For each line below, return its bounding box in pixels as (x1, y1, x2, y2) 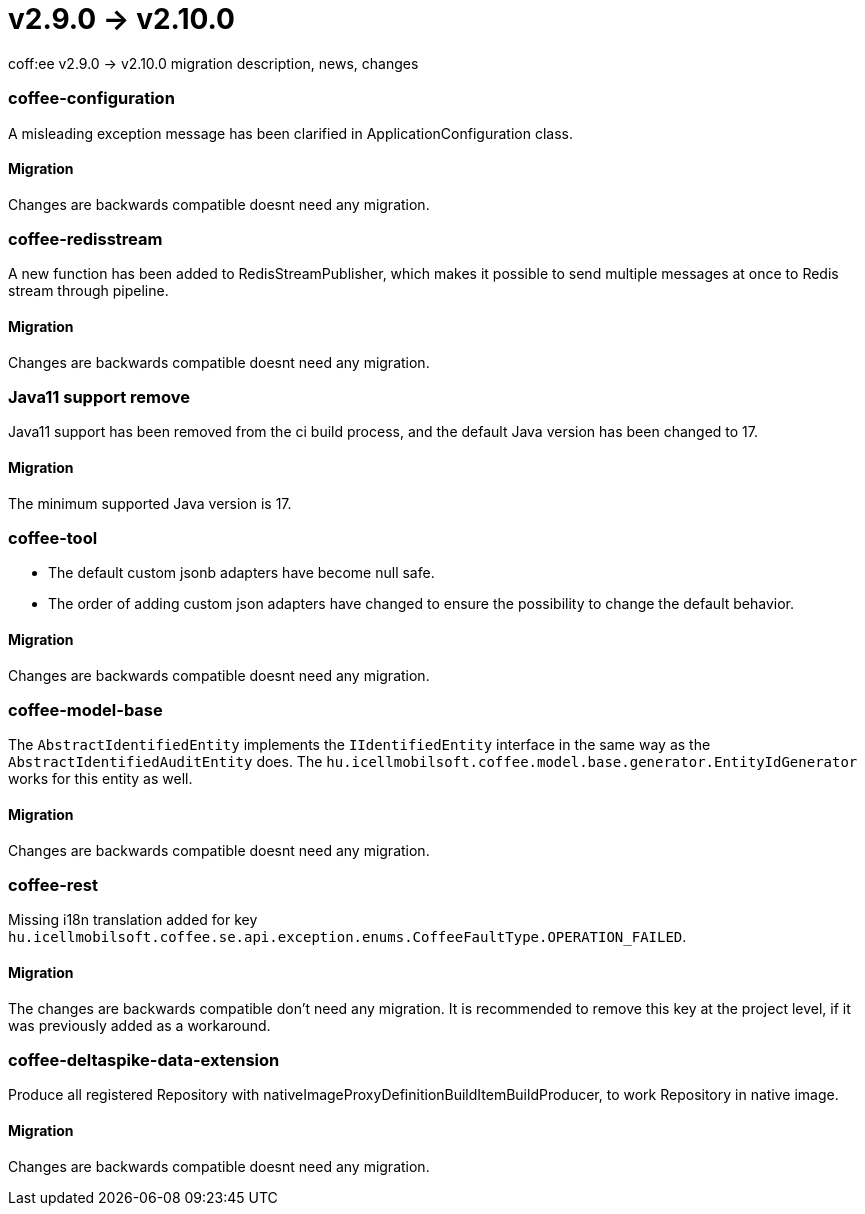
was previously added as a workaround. (8, 1016, 271, 1034)
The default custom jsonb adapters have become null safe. (48, 564, 435, 582)
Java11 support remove (8, 387, 191, 408)
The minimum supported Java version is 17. (8, 494, 292, 512)
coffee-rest (8, 874, 98, 895)
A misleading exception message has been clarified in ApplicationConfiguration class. (8, 124, 573, 142)
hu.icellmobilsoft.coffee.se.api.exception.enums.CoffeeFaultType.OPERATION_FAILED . (8, 928, 687, 946)
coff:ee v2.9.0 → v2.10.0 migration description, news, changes (8, 54, 419, 72)
